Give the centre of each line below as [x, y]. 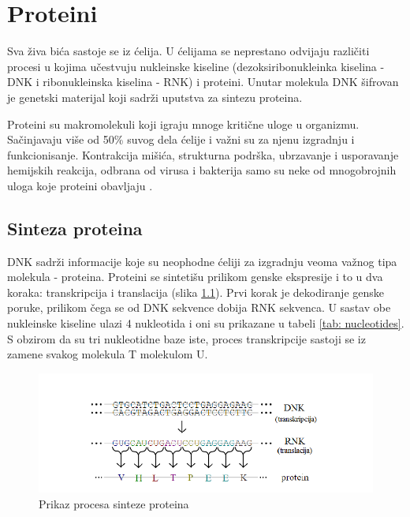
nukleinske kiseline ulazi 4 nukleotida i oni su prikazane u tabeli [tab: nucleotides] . [206, 323]
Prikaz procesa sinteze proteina [114, 503]
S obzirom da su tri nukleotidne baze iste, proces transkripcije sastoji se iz [186, 338]
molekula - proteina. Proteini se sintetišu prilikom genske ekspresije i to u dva [195, 277]
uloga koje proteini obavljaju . [80, 185]
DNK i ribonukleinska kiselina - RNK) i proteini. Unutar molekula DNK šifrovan [203, 82]
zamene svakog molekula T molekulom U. [108, 354]
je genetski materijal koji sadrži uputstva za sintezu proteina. [155, 97]
